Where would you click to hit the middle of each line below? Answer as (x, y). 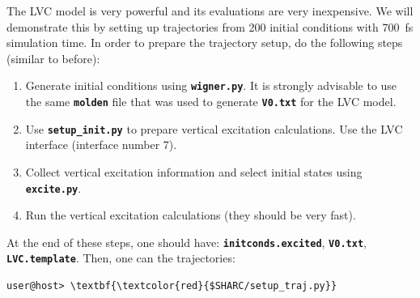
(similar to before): (53, 58)
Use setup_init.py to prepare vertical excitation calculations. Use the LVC (214, 128)
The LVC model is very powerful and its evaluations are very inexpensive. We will (210, 11)
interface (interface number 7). (101, 145)
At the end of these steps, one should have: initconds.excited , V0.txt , (187, 242)
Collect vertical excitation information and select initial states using (194, 171)
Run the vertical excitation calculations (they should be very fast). (191, 215)
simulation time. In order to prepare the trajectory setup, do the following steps (205, 43)
